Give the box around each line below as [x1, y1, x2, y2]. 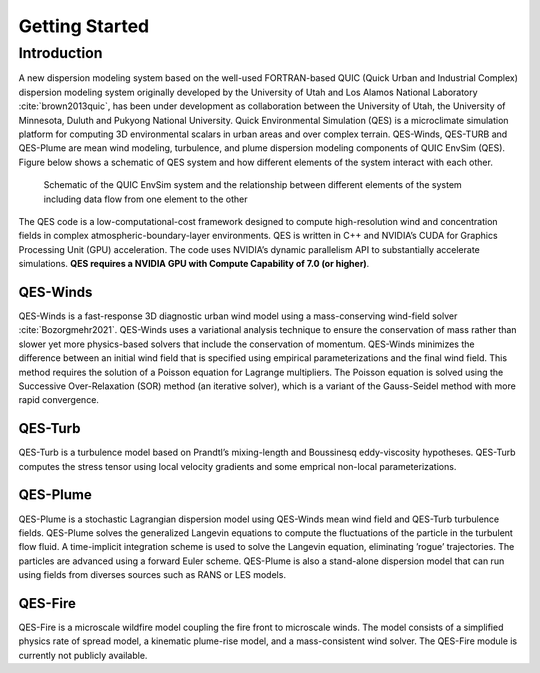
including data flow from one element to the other [43, 193, 249, 205]
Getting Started [18, 15, 150, 37]
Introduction [18, 44, 103, 62]
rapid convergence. [18, 394, 100, 406]
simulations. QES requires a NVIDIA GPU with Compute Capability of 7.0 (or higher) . [18, 258, 370, 270]
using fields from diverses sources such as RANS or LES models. [18, 569, 287, 581]
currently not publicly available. [18, 649, 148, 661]
